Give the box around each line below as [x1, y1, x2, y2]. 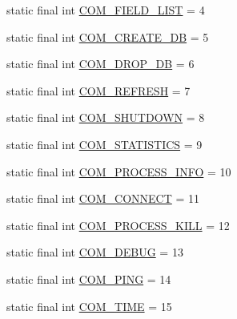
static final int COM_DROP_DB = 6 [6, 55, 195, 72]
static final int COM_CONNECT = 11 [6, 190, 200, 207]
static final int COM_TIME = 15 [6, 297, 172, 314]
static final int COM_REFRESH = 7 [6, 82, 191, 99]
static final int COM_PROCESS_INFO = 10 [6, 163, 231, 180]
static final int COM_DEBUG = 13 [6, 244, 183, 260]
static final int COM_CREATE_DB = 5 [6, 28, 209, 45]
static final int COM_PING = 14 [6, 270, 171, 287]
